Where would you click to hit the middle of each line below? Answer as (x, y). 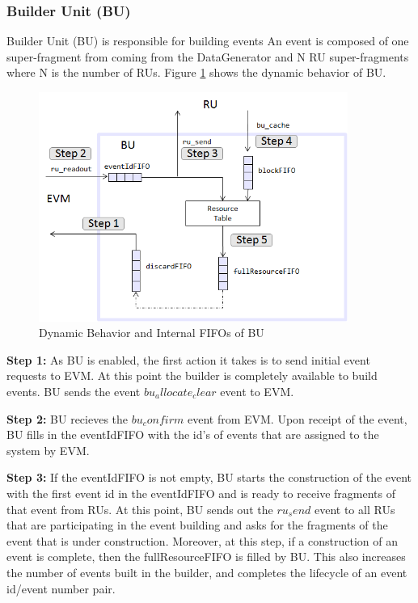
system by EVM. (48, 450)
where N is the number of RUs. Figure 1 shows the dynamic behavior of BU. (196, 72)
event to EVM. (257, 392)
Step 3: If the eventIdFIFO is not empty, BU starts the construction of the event (209, 477)
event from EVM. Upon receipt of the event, (297, 418)
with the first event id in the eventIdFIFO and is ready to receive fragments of (201, 493)
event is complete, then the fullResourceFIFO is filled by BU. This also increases (206, 557)
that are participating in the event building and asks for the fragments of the (197, 525)
